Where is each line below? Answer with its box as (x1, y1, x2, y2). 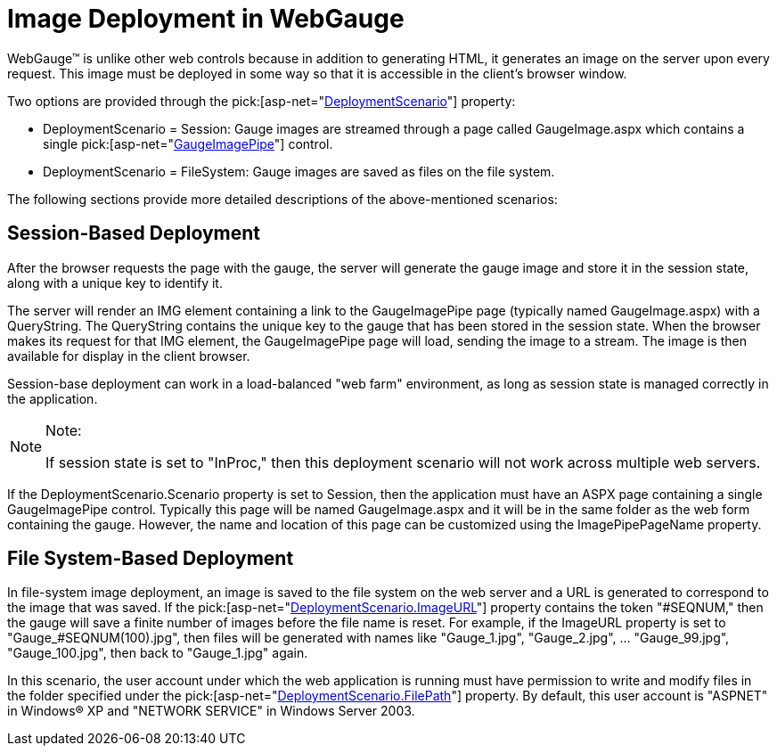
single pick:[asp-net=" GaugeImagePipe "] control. (43, 135, 333, 151)
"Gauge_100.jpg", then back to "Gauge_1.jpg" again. (7, 645, 308, 661)
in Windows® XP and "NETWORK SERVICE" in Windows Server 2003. (7, 703, 415, 719)
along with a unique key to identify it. (7, 274, 223, 291)
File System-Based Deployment (7, 547, 294, 570)
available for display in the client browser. (7, 348, 250, 364)
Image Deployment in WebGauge (7, 4, 405, 34)
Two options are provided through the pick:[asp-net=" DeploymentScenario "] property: (7, 93, 516, 109)
